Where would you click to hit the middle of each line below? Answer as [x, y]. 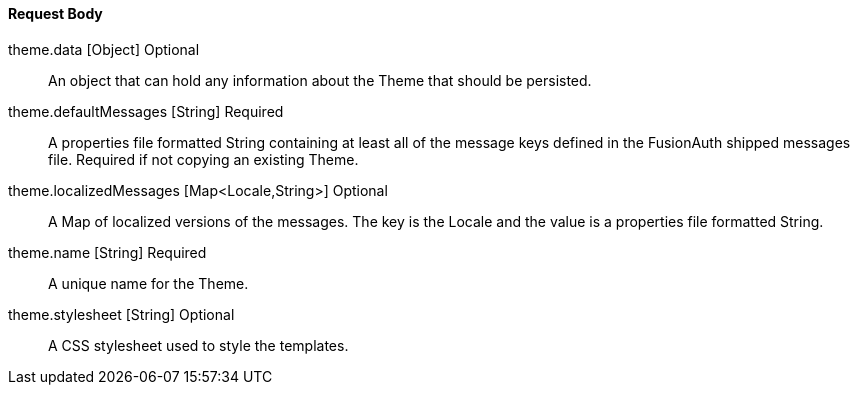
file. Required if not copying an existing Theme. [203, 159]
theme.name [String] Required [107, 252]
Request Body [55, 13]
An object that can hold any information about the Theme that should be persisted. [320, 80]
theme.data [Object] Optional [104, 49]
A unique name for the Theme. [148, 283]
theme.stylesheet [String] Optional [121, 314]
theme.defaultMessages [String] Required [146, 111]
